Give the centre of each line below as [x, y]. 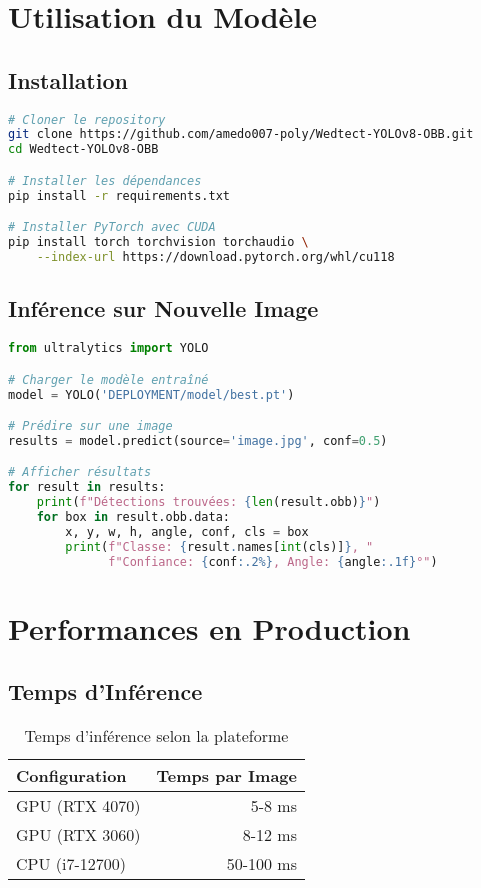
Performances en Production [209, 627]
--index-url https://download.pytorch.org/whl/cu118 [215, 257]
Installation [68, 79]
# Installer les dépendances [105, 180]
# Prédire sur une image [90, 426]
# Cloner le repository [87, 119]
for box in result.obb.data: [133, 517]
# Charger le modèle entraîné [108, 379]
